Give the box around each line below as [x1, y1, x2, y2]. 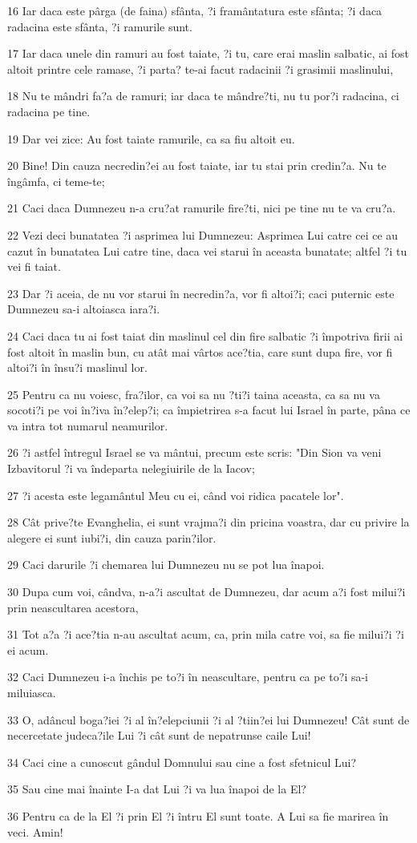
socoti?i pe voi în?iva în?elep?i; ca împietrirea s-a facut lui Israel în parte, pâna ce [7, 401, 411, 418]
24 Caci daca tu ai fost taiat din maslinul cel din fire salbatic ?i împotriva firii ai [7, 327, 403, 344]
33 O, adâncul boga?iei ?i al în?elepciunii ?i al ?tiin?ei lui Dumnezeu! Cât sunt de [7, 711, 410, 728]
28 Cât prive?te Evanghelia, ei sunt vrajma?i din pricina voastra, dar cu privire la [7, 514, 410, 530]
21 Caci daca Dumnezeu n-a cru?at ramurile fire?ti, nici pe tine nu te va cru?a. [7, 200, 396, 216]
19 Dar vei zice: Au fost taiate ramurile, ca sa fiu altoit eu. [7, 130, 295, 147]
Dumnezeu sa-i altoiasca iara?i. [7, 300, 160, 317]
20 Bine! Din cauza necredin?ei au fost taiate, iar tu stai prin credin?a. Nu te [7, 157, 387, 174]
